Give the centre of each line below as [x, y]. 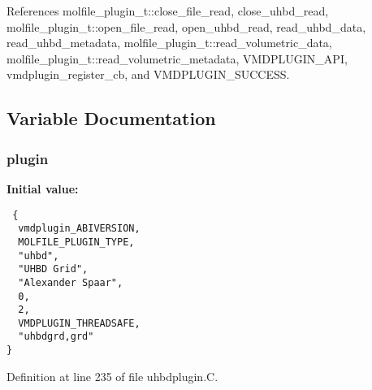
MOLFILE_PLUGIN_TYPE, [76, 242]
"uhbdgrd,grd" [56, 337]
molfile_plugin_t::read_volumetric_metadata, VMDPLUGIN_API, [177, 58]
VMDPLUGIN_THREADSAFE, [79, 323]
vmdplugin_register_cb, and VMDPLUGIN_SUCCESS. [148, 74]
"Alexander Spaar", [71, 282]
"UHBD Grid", [53, 269]
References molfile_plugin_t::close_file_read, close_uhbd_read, [168, 11]
